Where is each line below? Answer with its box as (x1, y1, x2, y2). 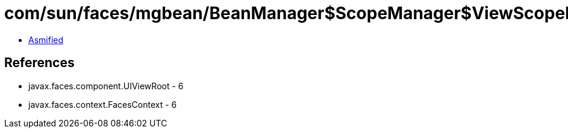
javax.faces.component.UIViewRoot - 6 (28, 80, 184, 91)
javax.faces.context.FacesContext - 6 (28, 99, 177, 110)
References (4, 55, 75, 71)
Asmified (28, 34, 64, 45)
